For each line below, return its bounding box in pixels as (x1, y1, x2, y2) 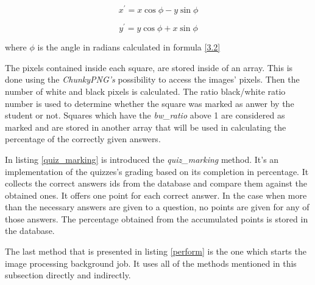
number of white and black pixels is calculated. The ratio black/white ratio (5, 84, 286, 97)
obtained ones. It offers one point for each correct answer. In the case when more (5, 188, 307, 201)
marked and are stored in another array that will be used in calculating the (5, 120, 286, 133)
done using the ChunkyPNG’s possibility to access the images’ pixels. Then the (5, 73, 300, 86)
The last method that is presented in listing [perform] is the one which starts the (5, 245, 306, 258)
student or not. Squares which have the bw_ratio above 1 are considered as (5, 109, 285, 122)
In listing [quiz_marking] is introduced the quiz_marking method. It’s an (5, 153, 279, 165)
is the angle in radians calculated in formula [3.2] (37, 41, 221, 53)
